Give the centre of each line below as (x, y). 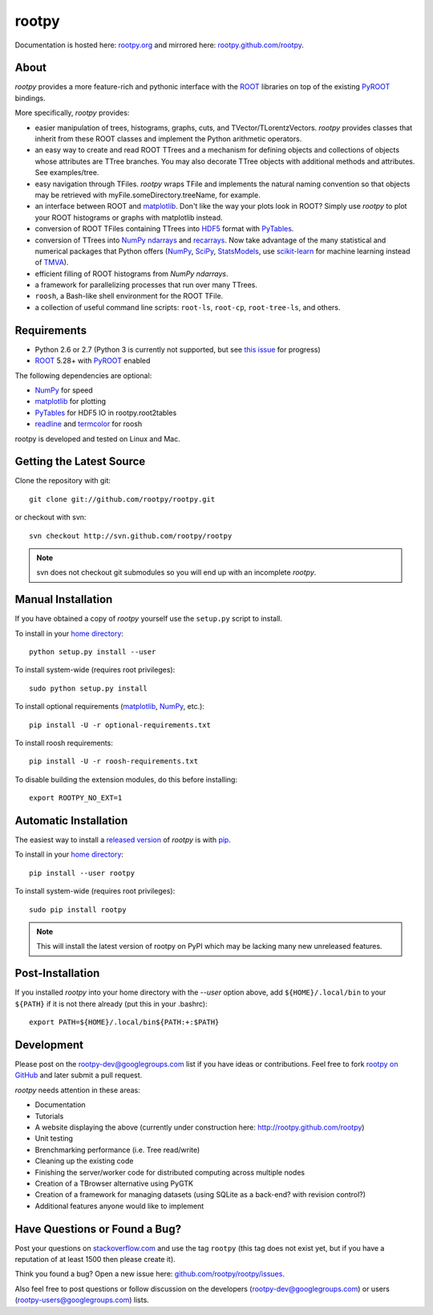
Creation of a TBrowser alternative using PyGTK (114, 1183)
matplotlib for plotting (71, 401)
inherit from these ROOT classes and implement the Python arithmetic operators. (168, 139)
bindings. (30, 98)
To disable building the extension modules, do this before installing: (126, 780)
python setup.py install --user (93, 652)
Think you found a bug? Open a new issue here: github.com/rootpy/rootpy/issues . (150, 1274)
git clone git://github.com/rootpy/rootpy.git (122, 499)
